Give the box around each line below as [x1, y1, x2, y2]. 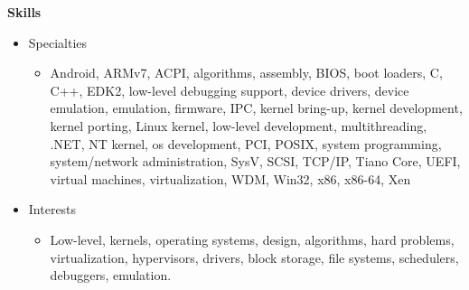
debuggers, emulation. [50, 266, 172, 285]
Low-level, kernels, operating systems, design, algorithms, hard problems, [50, 229, 455, 248]
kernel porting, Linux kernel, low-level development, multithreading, [50, 116, 427, 135]
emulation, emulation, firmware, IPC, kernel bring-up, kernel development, [50, 98, 463, 117]
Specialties [28, 33, 88, 51]
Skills [7, 3, 42, 21]
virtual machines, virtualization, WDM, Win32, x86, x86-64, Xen [50, 169, 411, 188]
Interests [28, 200, 77, 219]
